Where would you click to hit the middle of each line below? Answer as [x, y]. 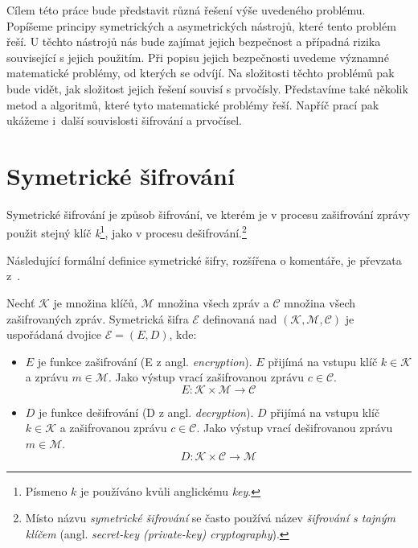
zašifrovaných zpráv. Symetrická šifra [98, 318]
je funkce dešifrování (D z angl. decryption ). [146, 412]
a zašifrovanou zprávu [113, 428]
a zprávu [47, 377]
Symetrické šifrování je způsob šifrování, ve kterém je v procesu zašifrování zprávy [208, 214]
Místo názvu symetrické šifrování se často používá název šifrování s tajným [210, 518]
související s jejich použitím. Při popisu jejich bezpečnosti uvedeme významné [198, 57]
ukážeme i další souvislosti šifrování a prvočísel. [124, 120]
